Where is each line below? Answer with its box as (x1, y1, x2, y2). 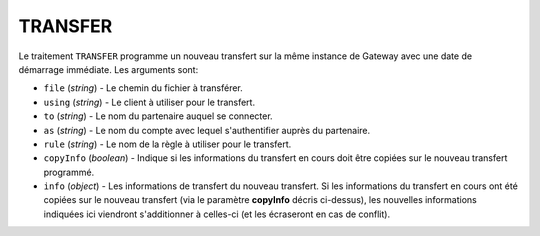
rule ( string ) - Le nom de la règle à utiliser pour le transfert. (43, 138, 292, 150)
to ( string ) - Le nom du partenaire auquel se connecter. (43, 110, 274, 122)
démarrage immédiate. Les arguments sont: (18, 63, 199, 75)
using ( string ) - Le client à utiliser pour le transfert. (43, 96, 255, 108)
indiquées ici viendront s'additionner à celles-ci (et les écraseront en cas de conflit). (43, 208, 390, 220)
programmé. (43, 166, 95, 178)
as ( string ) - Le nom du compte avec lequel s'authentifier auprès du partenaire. (43, 124, 371, 136)
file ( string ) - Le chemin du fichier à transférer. (43, 82, 244, 94)
